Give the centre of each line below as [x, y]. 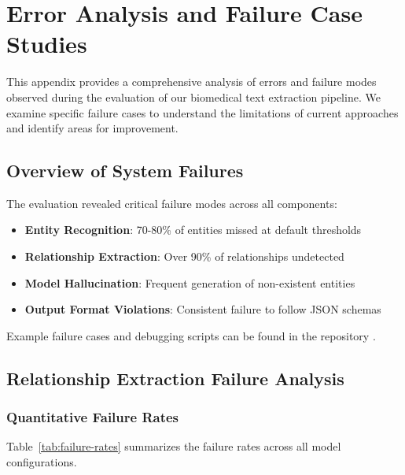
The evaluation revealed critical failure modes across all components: [172, 203]
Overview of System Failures [125, 171]
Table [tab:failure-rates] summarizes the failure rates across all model [174, 446]
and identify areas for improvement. [92, 128]
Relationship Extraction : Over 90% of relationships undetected [184, 256]
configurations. [42, 462]
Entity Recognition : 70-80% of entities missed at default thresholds [193, 230]
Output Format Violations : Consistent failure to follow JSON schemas [203, 309]
